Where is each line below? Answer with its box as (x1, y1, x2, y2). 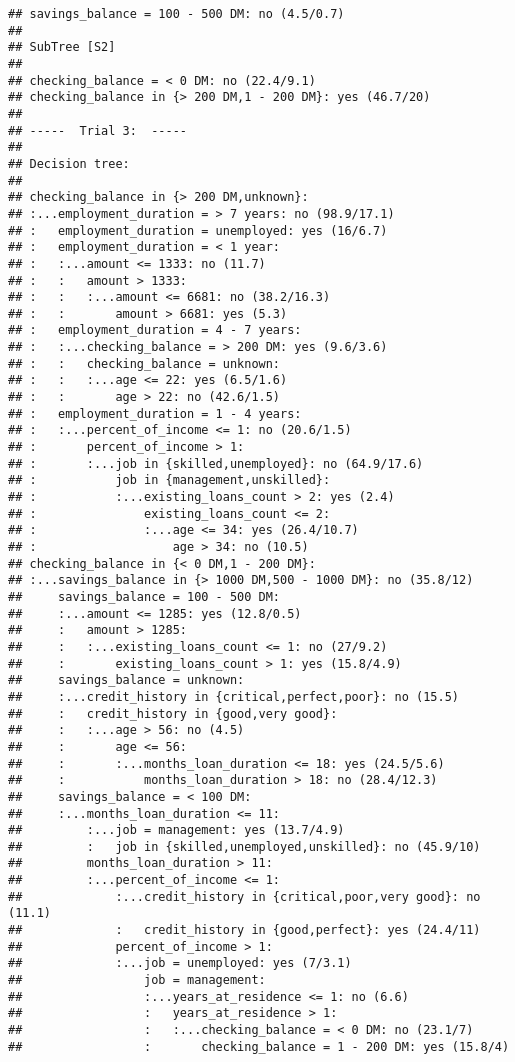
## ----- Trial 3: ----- (8, 123, 187, 138)
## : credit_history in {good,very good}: (8, 706, 338, 721)
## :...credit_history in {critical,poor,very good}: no (8, 889, 481, 904)
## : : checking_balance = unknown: (8, 356, 281, 371)
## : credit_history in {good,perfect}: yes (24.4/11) (8, 923, 481, 938)
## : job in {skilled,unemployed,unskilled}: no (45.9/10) (8, 839, 481, 854)
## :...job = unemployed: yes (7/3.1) (8, 956, 352, 971)
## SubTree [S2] (8, 40, 116, 55)
